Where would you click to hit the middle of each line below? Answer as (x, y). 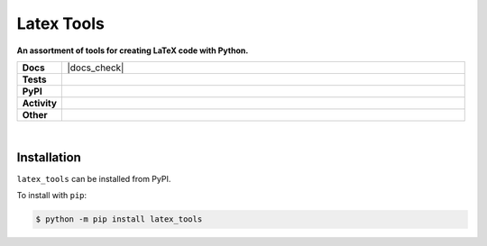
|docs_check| (96, 68)
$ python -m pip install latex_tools (119, 219)
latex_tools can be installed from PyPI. (94, 178)
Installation (49, 157)
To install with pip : (52, 196)
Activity (40, 103)
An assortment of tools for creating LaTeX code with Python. (133, 50)
